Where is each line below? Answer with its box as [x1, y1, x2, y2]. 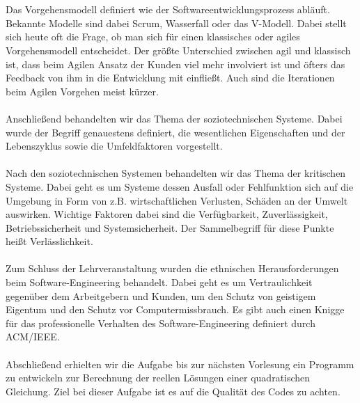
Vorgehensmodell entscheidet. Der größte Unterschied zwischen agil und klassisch [6, 42, 351, 57]
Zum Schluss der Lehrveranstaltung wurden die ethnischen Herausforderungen [6, 261, 339, 276]
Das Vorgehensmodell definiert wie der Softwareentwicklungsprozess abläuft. [6, 2, 330, 17]
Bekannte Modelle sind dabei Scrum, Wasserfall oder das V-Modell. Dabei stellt [6, 15, 347, 30]
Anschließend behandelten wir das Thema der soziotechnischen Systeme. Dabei [6, 111, 343, 125]
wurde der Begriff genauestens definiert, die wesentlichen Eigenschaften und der [6, 125, 345, 139]
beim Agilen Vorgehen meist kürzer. [6, 84, 159, 98]
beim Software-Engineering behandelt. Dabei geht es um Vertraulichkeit [6, 275, 313, 290]
